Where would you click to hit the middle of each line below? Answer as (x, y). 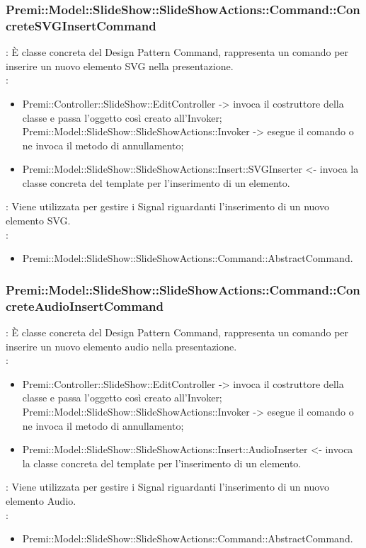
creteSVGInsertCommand (81, 25)
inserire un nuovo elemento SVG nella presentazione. (120, 65)
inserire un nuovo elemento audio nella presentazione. (121, 346)
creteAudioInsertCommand (85, 306)
